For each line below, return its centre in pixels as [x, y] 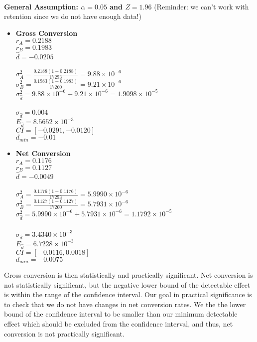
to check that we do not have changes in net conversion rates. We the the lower [125, 304]
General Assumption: [41, 6]
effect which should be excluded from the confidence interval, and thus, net [119, 323]
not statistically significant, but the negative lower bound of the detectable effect [127, 284]
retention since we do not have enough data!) [73, 16]
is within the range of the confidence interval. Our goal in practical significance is [128, 294]
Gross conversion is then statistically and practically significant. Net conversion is [128, 275]
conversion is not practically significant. [64, 333]
